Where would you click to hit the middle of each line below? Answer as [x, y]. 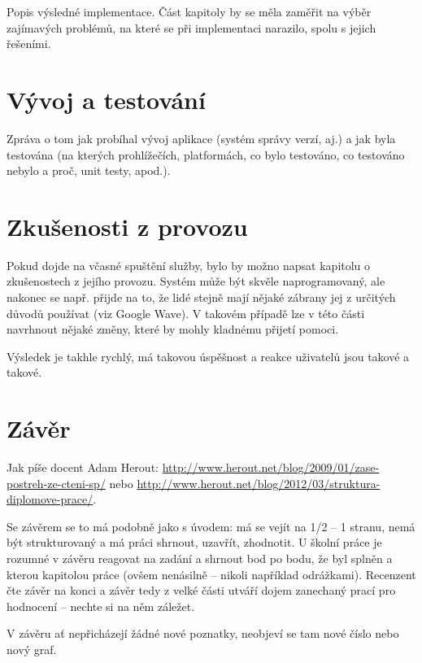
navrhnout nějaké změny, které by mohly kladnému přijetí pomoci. [173, 329]
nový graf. [32, 650]
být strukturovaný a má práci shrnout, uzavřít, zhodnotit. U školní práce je [194, 542]
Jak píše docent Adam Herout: [83, 467]
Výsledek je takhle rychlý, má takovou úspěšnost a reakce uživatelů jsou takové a [208, 356]
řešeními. [29, 44]
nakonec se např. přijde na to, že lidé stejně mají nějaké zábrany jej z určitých [201, 297]
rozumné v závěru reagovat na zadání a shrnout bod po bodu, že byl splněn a [200, 558]
